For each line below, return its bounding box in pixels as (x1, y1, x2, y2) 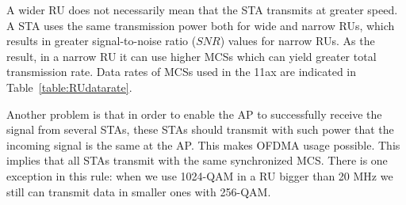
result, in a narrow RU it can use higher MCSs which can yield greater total (6, 47, 377, 64)
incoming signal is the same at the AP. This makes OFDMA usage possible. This (6, 136, 400, 153)
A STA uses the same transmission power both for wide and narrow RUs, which (6, 17, 395, 33)
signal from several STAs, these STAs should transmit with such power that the (6, 121, 394, 138)
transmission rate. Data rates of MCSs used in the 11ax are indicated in (6, 63, 357, 80)
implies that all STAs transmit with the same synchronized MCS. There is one (6, 152, 388, 169)
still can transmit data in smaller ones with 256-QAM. (6, 183, 271, 199)
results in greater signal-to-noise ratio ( (6, 32, 197, 49)
